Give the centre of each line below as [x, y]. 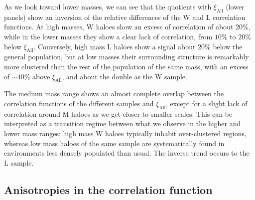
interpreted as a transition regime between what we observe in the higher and [123, 123]
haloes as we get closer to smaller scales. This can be [152, 113]
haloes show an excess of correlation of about [165, 27]
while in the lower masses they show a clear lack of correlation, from [108, 36]
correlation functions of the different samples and [79, 103]
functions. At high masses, [44, 27]
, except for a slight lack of [207, 103]
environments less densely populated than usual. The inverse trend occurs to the [127, 153]
